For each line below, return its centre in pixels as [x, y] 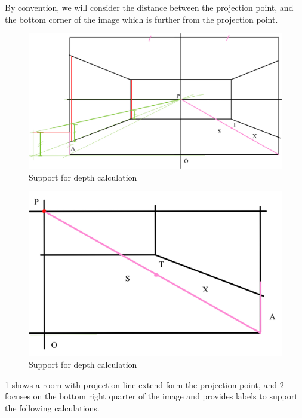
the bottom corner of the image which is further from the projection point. [141, 19]
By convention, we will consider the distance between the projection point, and [149, 7]
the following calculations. [52, 408]
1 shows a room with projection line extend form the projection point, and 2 [144, 384]
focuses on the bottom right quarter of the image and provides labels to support [151, 396]
